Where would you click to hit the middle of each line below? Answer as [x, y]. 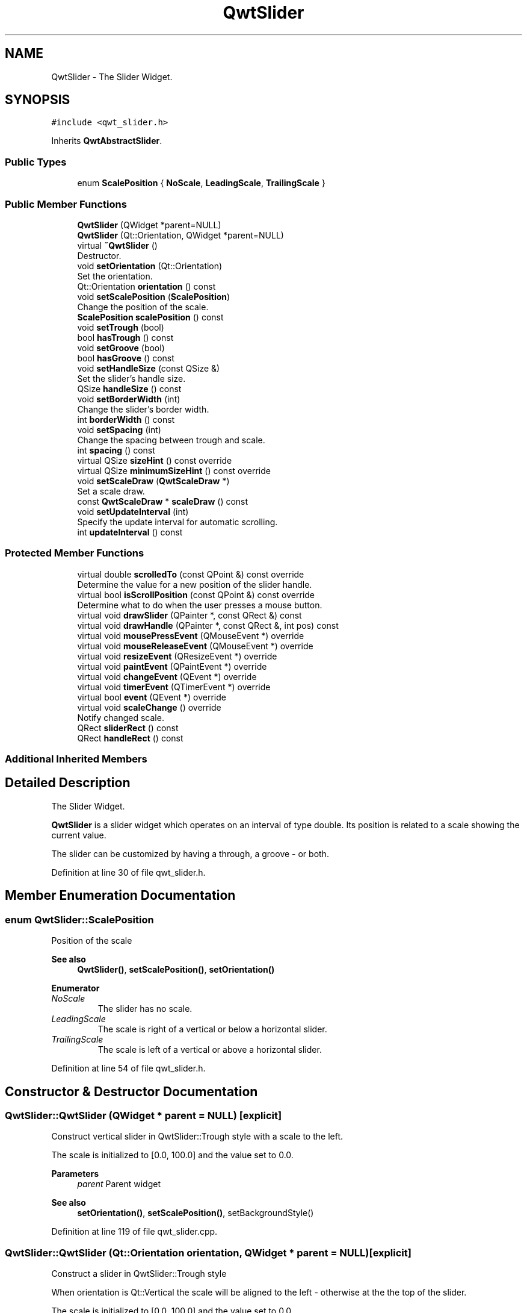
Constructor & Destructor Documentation [131, 1091]
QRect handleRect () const [130, 738]
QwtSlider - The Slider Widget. [112, 76]
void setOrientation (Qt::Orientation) [150, 266]
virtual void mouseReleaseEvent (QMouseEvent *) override [195, 646]
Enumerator [76, 988]
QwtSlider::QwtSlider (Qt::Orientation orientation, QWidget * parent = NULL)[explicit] [208, 1252]
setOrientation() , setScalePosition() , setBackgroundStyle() [196, 1213]
